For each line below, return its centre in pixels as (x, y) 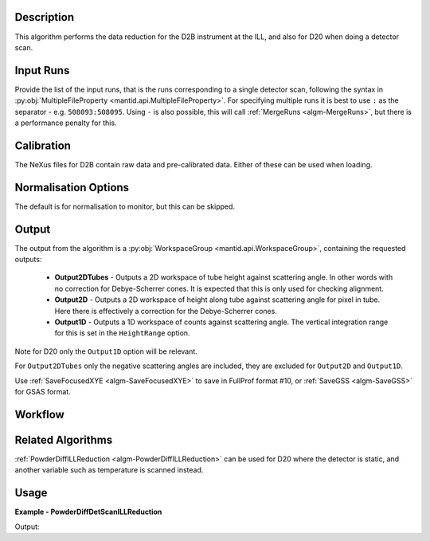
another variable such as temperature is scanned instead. (109, 470)
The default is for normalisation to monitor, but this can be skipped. (125, 206)
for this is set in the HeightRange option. (122, 333)
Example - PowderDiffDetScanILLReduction (88, 512)
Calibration (43, 145)
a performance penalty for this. (66, 123)
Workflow (40, 414)
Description (45, 17)
